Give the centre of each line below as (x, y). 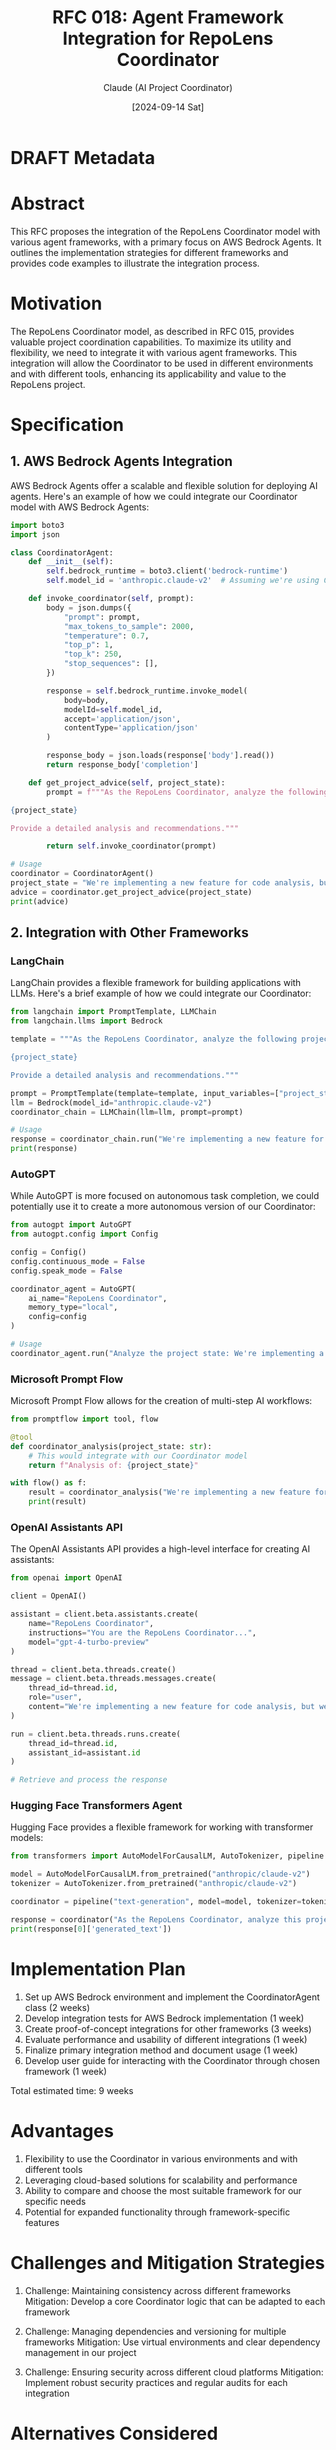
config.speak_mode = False (66, 1271)
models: (27, 1838)
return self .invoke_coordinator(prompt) (131, 846)
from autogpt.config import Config (84, 1234)
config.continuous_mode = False (77, 1261)
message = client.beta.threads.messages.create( (113, 1679)
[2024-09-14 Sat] (168, 107)
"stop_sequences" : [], (111, 664)
